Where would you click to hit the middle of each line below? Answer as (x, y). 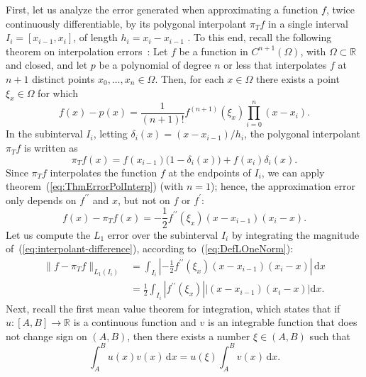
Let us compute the (48, 234)
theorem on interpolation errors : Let (87, 51)
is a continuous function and (135, 322)
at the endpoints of (210, 172)
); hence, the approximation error (283, 186)
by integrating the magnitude (295, 234)
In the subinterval (44, 134)
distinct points (63, 78)
